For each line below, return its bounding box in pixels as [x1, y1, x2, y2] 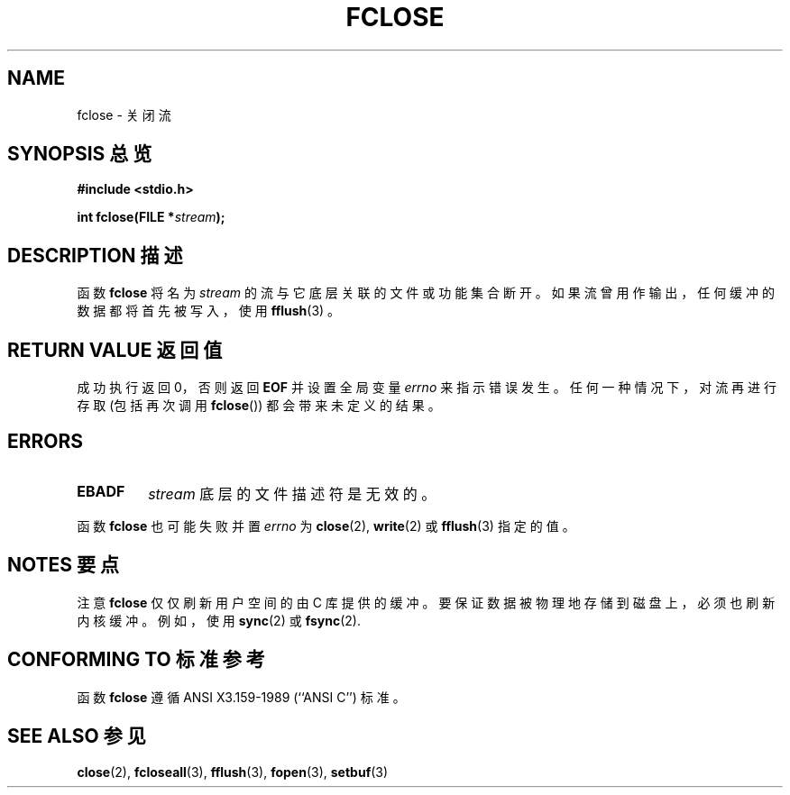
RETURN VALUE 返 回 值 [7, 338, 223, 361]
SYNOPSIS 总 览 [7, 142, 152, 166]
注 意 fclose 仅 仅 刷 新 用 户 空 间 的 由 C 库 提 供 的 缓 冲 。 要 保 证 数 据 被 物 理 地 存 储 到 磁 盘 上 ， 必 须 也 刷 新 [77, 594, 776, 610]
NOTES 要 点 [7, 553, 119, 577]
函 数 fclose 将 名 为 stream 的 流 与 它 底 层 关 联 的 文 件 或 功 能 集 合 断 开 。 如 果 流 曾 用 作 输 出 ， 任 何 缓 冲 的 [77, 285, 775, 301]
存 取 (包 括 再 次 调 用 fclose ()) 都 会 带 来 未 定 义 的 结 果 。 [77, 397, 441, 414]
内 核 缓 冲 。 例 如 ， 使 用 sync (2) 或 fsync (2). [77, 612, 361, 628]
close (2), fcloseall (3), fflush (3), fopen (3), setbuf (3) [77, 763, 389, 780]
